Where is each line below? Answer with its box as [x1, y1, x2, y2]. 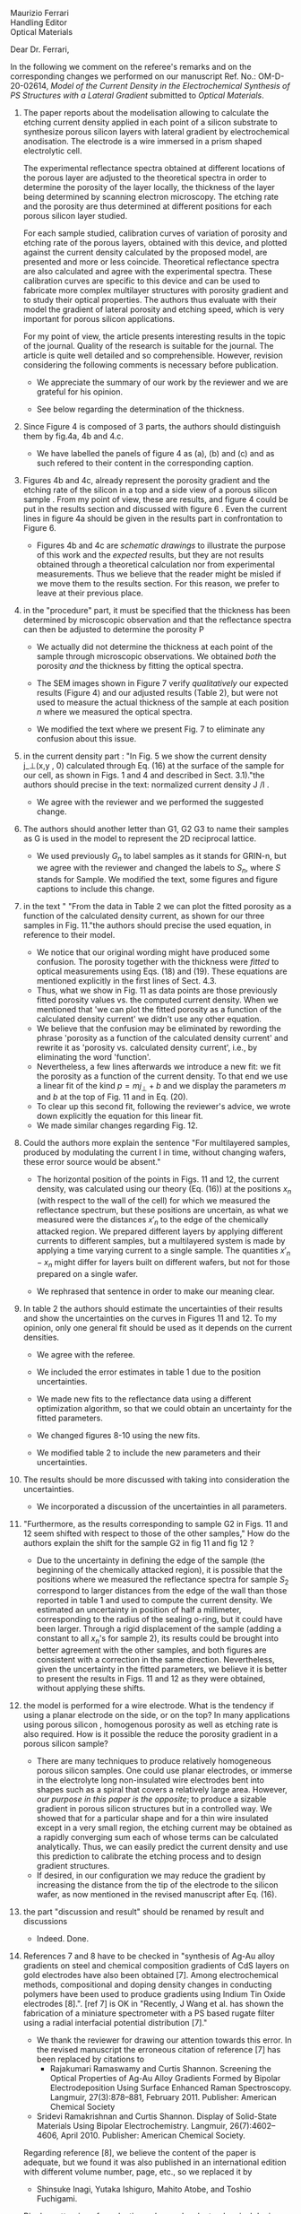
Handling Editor [10, 17, 68, 28]
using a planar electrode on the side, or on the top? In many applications [22, 1710, 290, 1721]
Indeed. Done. [36, 1933, 90, 1944]
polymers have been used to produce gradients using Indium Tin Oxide [22, 1989, 286, 2000]
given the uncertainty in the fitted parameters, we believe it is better [36, 1663, 288, 1675]
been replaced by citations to [36, 2053, 145, 2065]
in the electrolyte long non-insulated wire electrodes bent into [36, 1775, 265, 1785]
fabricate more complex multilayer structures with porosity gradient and [22, 285, 289, 295]
